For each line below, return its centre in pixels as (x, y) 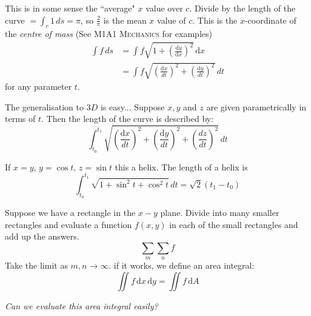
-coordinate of (270, 20)
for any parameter (38, 86)
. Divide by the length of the (242, 8)
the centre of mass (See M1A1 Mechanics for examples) (109, 34)
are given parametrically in (256, 106)
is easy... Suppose (132, 106)
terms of (20, 119)
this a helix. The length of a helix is (181, 166)
